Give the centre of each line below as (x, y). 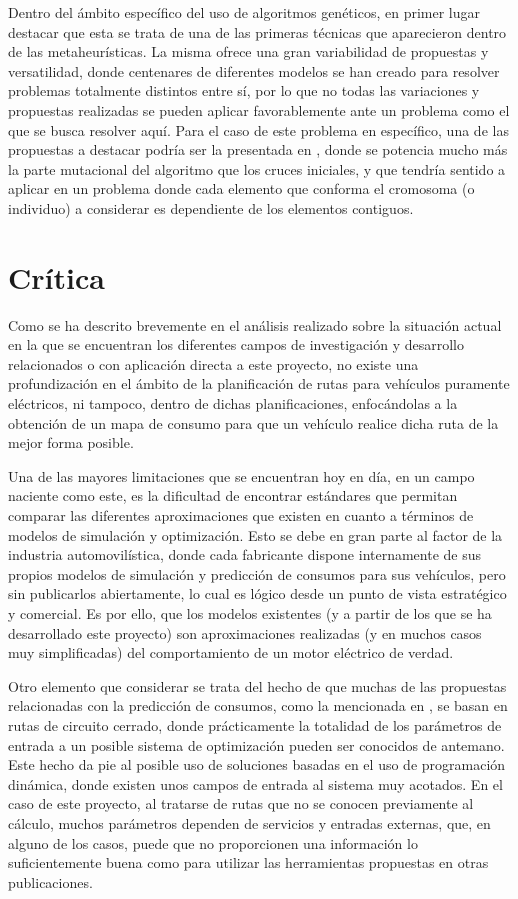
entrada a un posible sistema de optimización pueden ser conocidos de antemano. (256, 744)
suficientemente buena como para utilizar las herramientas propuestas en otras (248, 862)
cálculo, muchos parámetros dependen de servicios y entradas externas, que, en (249, 822)
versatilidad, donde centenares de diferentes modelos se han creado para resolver (254, 70)
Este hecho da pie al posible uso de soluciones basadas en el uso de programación (257, 764)
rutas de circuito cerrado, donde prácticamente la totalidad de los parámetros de (255, 724)
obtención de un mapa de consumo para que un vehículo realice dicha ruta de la (253, 422)
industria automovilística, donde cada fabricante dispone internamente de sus (245, 554)
